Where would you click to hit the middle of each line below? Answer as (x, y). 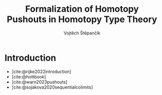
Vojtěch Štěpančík (82, 33)
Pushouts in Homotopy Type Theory (82, 19)
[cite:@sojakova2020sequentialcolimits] (52, 87)
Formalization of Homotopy (82, 9)
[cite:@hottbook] (29, 76)
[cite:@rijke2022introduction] (41, 71)
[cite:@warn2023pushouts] (40, 82)
